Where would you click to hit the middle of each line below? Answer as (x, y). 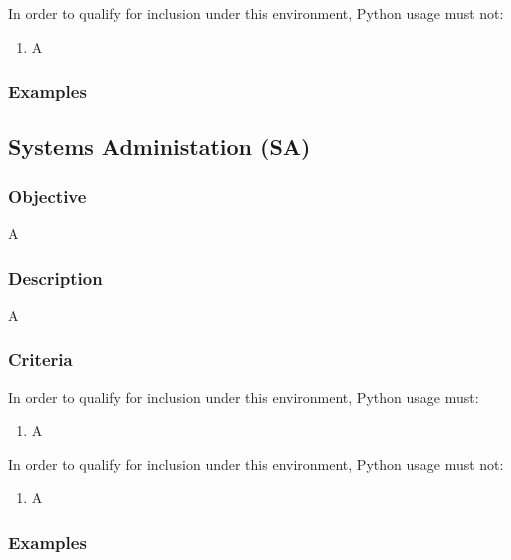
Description (55, 277)
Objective (47, 195)
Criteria (40, 359)
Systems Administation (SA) (159, 146)
